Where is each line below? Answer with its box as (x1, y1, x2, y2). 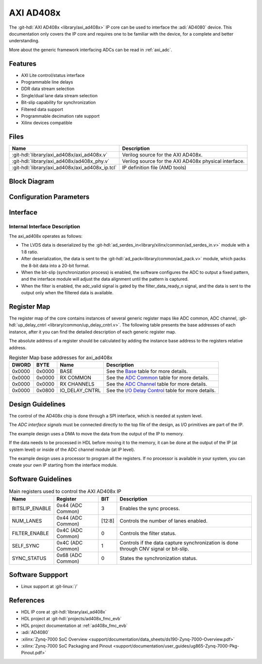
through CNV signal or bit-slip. (119, 545, 189, 552)
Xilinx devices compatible (21, 120, 73, 126)
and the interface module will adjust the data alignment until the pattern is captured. (21, 276, 189, 282)
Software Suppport (9, 571, 68, 579)
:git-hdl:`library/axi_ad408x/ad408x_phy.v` (12, 158, 110, 165)
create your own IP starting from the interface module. (9, 462, 118, 468)
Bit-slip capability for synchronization (21, 100, 96, 106)
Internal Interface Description (9, 223, 80, 230)
